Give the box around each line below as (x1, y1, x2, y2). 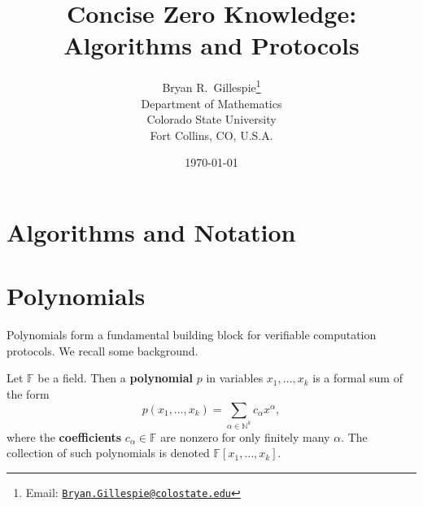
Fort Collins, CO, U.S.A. (150, 126, 273, 143)
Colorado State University (146, 111, 277, 128)
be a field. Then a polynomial (37, 369, 194, 386)
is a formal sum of (312, 369, 403, 386)
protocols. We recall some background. (7, 342, 198, 359)
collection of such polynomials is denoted (7, 444, 210, 461)
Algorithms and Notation (7, 215, 296, 248)
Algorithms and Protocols (63, 28, 360, 62)
